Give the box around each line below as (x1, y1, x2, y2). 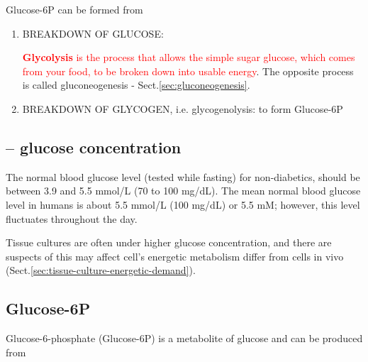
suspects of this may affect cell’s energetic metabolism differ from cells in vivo (6, 248, 344, 263)
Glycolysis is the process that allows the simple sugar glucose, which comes (22, 50, 355, 65)
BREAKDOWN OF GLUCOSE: (22, 26, 164, 40)
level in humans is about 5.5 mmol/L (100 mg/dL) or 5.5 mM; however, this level (6, 197, 360, 212)
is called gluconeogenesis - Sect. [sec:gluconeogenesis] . (22, 77, 250, 92)
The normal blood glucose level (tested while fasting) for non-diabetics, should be (6, 169, 360, 184)
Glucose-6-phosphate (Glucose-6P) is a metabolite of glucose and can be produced (6, 331, 363, 346)
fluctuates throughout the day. (6, 211, 138, 226)
